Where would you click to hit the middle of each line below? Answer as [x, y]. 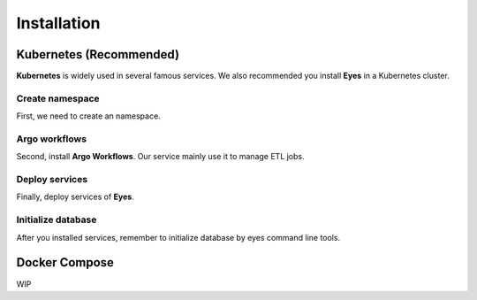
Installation [58, 23]
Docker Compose [65, 262]
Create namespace [58, 98]
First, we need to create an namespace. [88, 116]
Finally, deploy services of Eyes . [75, 197]
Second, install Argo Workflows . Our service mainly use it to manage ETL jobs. [160, 157]
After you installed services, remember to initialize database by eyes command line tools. [178, 237]
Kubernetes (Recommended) [98, 54]
